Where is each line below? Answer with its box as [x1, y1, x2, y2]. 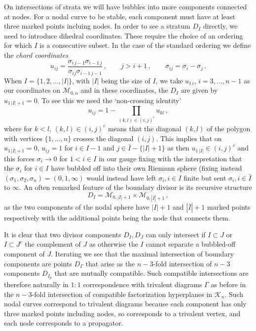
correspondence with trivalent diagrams [83, 279, 202, 290]
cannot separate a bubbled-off [146, 239, 236, 249]
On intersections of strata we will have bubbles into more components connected [4, 1, 247, 11]
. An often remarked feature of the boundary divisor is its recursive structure [19, 182, 252, 192]
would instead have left [86, 172, 156, 183]
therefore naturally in [4, 279, 69, 290]
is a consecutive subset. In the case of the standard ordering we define [39, 40, 251, 50]
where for [4, 123, 33, 133]
